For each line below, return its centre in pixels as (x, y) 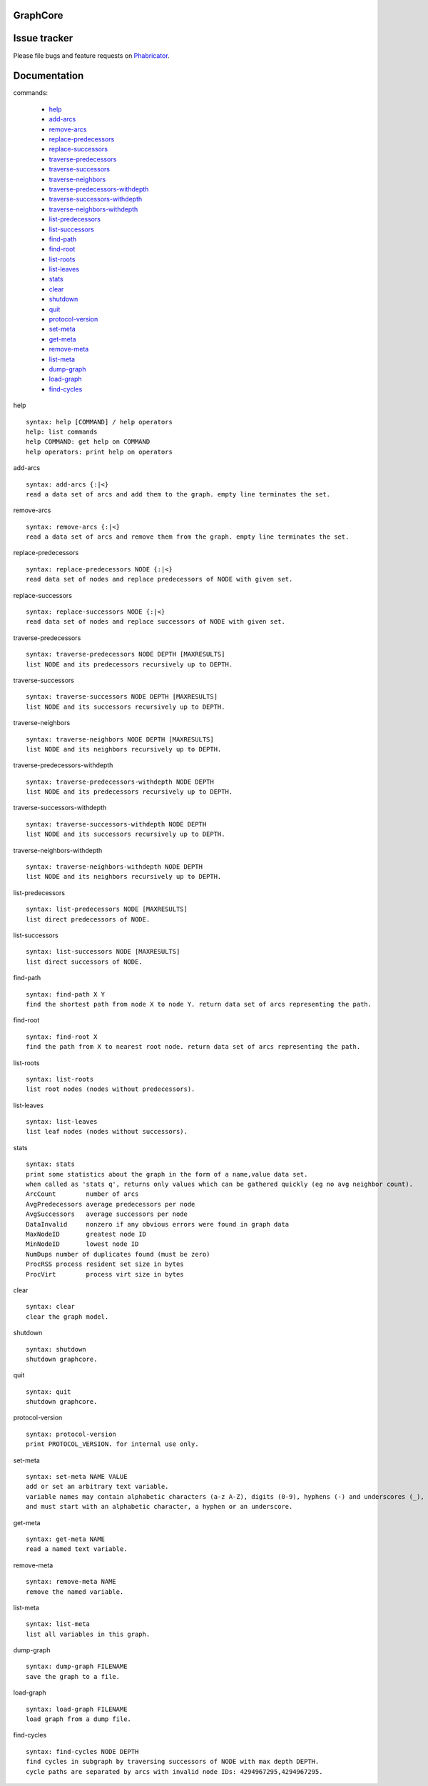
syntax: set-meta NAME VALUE (77, 1477)
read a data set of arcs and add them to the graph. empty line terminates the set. (178, 494)
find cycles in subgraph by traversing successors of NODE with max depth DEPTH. (173, 1762)
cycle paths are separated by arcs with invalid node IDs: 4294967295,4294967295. (174, 1771)
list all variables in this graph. (88, 1634)
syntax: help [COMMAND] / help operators (99, 422)
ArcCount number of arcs (82, 1194)
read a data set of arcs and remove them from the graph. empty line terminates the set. (188, 537)
